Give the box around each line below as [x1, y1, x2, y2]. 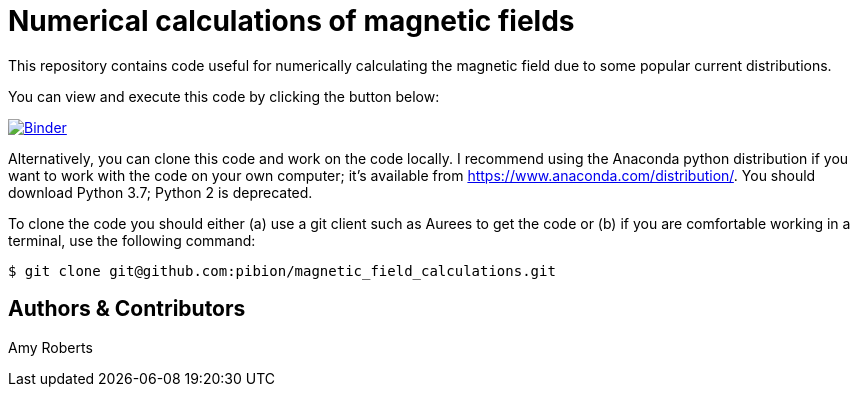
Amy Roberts [8, 338, 93, 356]
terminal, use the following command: [8, 231, 256, 249]
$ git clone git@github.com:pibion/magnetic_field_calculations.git [8, 262, 556, 279]
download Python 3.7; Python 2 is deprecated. [8, 183, 313, 201]
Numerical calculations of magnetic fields [8, 4, 575, 38]
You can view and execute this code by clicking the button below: [8, 87, 440, 105]
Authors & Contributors [8, 296, 246, 322]
